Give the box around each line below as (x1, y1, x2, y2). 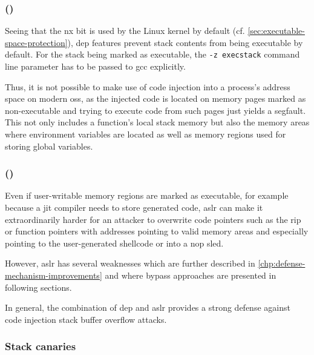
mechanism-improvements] (5, 269, 102, 281)
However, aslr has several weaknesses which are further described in (5, 257, 255, 270)
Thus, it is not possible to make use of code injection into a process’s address (5, 80, 290, 93)
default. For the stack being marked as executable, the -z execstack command (5, 48, 300, 61)
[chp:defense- (258, 257, 306, 270)
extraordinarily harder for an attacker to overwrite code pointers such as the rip (5, 213, 301, 225)
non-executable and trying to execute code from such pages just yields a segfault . (5, 104, 306, 116)
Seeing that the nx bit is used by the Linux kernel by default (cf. (5, 24, 245, 37)
